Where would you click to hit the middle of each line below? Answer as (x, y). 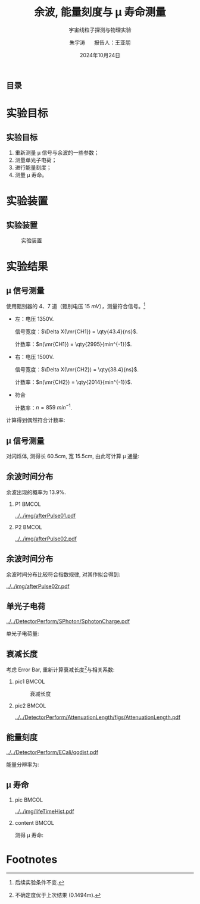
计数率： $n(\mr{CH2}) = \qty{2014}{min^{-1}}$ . (74, 382)
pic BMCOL (29, 800)
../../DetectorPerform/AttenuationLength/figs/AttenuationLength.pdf (98, 717)
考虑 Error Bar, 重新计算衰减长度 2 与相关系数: (60, 669)
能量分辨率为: (23, 764)
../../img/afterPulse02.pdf (46, 539)
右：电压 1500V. (34, 356)
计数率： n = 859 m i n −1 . (43, 407)
